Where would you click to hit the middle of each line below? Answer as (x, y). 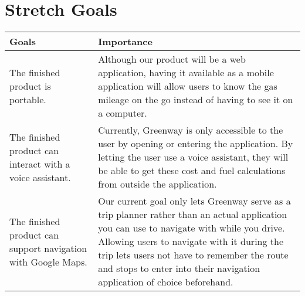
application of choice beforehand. (166, 282)
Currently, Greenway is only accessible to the (191, 130)
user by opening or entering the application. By (196, 144)
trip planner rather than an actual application (193, 215)
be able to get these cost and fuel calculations (192, 171)
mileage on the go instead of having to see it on (196, 100)
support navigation (48, 248)
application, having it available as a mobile (186, 73)
